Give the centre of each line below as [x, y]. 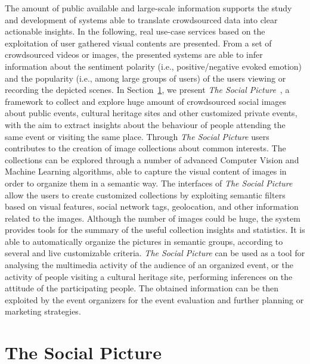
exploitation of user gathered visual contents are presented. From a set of [138, 43]
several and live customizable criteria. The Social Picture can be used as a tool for [155, 253]
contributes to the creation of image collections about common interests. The [145, 148]
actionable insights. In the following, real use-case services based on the [135, 31]
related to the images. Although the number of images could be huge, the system [153, 218]
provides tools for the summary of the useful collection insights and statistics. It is [155, 230]
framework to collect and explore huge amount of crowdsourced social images [146, 101]
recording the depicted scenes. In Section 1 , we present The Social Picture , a [147, 90]
